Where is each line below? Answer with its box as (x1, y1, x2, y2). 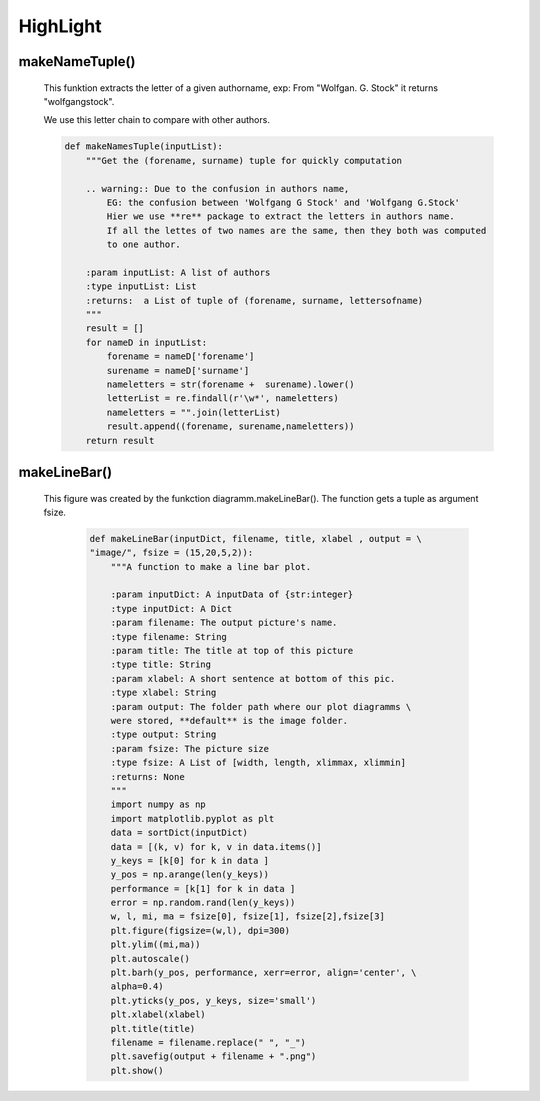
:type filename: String (110, 631, 227, 642)
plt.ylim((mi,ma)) (110, 939, 201, 950)
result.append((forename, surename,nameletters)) (106, 421, 355, 432)
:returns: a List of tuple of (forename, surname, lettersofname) (85, 295, 424, 306)
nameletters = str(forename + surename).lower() (106, 378, 355, 390)
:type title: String (110, 659, 212, 670)
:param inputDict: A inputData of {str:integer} (110, 589, 354, 600)
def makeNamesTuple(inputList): (64, 141, 224, 152)
